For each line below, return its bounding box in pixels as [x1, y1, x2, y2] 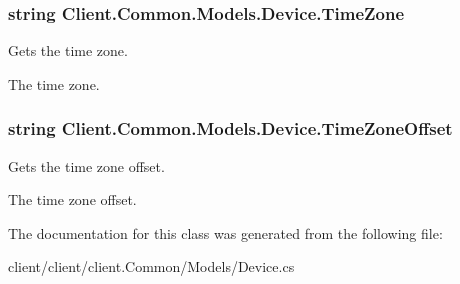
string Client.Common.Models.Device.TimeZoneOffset [8, 116, 453, 141]
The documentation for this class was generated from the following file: [8, 222, 443, 243]
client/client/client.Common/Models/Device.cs [8, 256, 295, 277]
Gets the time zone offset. [8, 155, 165, 176]
